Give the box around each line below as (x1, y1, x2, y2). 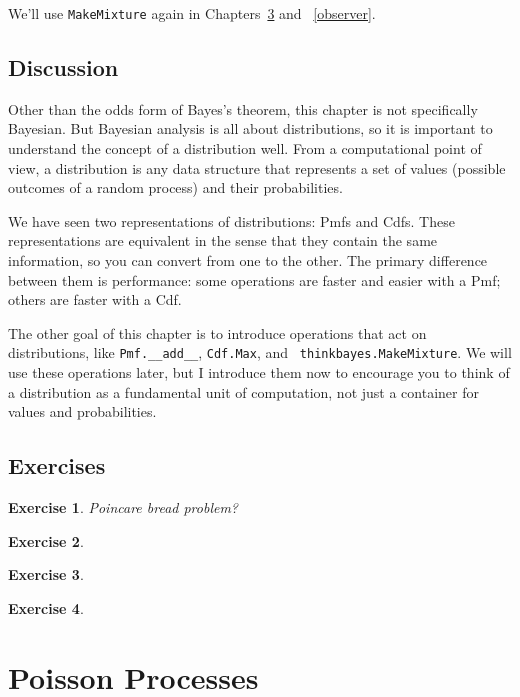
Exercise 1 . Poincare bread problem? (8, 497, 239, 518)
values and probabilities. (8, 401, 157, 422)
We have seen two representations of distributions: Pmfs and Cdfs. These (8, 210, 455, 231)
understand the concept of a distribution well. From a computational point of (8, 138, 482, 159)
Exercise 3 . (8, 564, 84, 585)
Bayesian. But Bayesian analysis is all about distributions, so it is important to (8, 118, 493, 139)
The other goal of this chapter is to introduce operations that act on (8, 322, 427, 343)
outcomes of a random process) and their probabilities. (8, 177, 343, 198)
